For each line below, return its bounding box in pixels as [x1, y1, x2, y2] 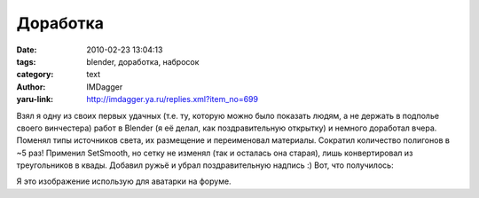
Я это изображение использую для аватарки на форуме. [16, 176, 232, 186]
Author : [16, 81, 46, 92]
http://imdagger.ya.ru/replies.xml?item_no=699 [86, 94, 259, 105]
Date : [16, 44, 37, 55]
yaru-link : [16, 94, 53, 105]
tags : [16, 56, 36, 67]
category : [16, 69, 54, 80]
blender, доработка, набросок [86, 56, 200, 67]
